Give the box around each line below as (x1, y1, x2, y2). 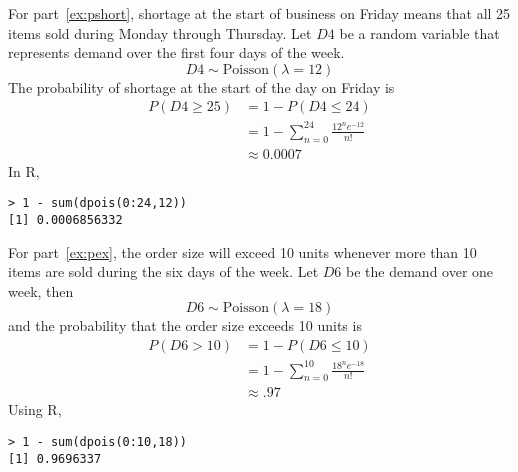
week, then (8, 280, 74, 301)
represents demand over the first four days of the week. (8, 42, 345, 63)
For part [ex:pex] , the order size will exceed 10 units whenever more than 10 (8, 241, 477, 262)
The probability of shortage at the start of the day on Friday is (8, 76, 395, 97)
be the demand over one (346, 261, 494, 282)
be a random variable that (339, 22, 500, 43)
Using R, (8, 399, 62, 420)
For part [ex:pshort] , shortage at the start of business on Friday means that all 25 (8, 3, 511, 23)
